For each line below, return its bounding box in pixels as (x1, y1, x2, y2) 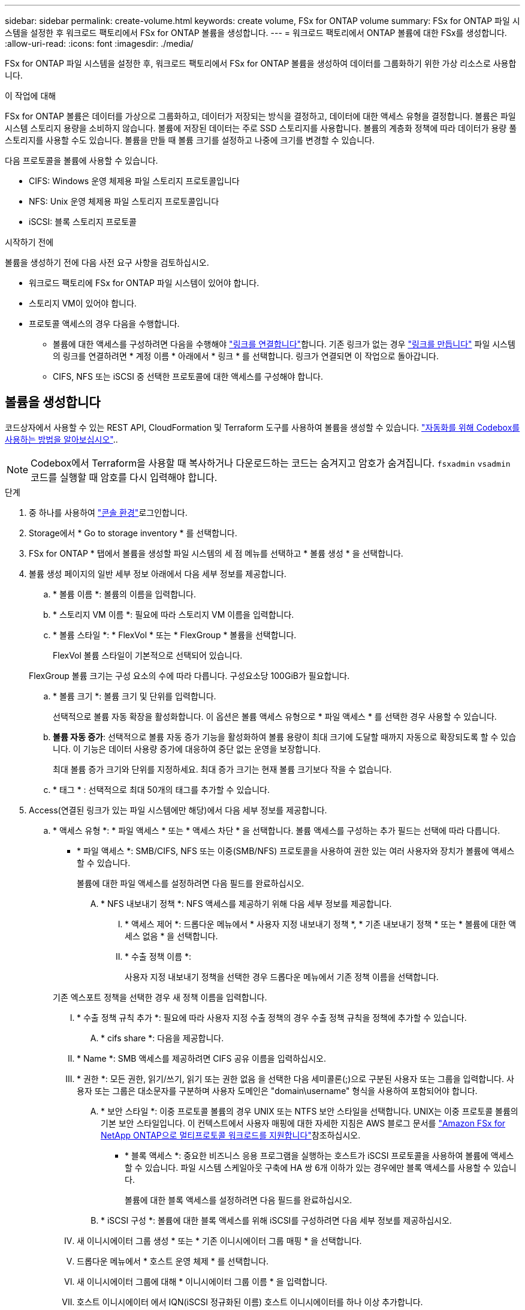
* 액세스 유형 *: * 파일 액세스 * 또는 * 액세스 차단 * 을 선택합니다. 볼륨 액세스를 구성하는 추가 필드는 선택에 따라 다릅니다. (53, 825, 500, 836)
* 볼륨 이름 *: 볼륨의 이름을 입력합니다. (53, 588, 196, 599)
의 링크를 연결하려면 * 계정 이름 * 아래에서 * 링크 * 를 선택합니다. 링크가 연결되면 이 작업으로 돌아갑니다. (53, 351, 439, 361)
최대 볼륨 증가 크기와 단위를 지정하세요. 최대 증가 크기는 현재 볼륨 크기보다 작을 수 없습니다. (53, 764, 392, 774)
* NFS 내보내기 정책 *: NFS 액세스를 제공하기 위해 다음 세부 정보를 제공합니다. (101, 898, 392, 909)
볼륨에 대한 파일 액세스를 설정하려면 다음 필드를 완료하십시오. (77, 878, 304, 888)
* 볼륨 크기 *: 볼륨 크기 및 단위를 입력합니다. (53, 690, 216, 701)
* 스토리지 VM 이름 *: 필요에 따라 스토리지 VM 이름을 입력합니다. (53, 609, 294, 620)
